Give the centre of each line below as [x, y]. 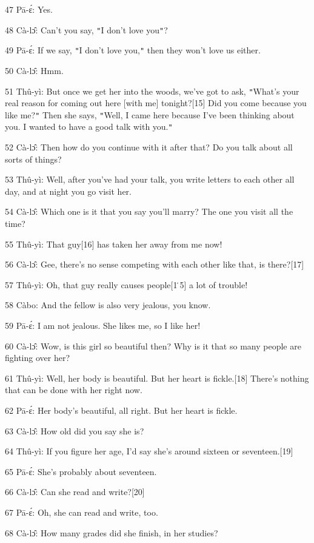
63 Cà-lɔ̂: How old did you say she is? [75, 430]
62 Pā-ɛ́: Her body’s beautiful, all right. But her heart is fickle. [121, 410]
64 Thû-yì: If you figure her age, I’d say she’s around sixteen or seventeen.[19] [149, 451]
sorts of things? [33, 159]
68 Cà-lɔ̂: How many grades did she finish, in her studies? [112, 532]
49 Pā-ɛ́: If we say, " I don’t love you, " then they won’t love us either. [133, 50]
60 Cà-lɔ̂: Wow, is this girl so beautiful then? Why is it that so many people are [153, 346]
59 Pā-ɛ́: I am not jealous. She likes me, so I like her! [103, 325]
